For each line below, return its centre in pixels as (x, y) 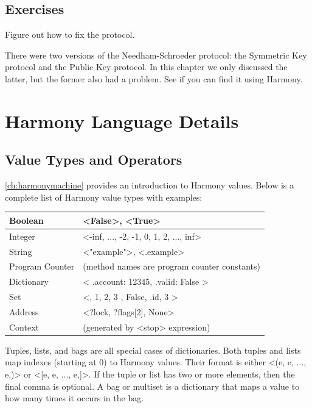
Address (24, 311)
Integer (22, 236)
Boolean (26, 220)
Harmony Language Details (122, 120)
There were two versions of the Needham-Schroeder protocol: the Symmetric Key (156, 55)
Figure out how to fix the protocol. (70, 34)
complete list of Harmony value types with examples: (104, 197)
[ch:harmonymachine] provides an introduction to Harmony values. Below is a (150, 185)
